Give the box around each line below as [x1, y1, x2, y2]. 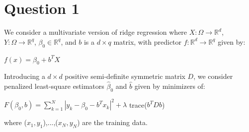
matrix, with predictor [113, 36, 182, 47]
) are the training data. [77, 117, 148, 128]
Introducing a [4, 71, 45, 81]
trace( [129, 99, 147, 110]
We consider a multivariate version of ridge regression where [4, 27, 187, 37]
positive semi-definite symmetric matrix [65, 71, 185, 81]
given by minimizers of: [134, 81, 205, 91]
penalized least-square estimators [4, 81, 104, 91]
